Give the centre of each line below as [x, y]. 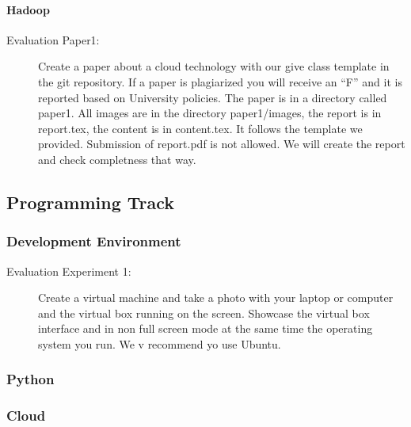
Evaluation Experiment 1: [69, 271]
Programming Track [91, 202]
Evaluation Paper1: [53, 39]
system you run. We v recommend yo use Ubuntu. [160, 343]
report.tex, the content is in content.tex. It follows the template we [200, 128]
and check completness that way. [117, 159]
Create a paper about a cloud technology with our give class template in [214, 66]
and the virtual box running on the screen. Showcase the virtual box [204, 313]
